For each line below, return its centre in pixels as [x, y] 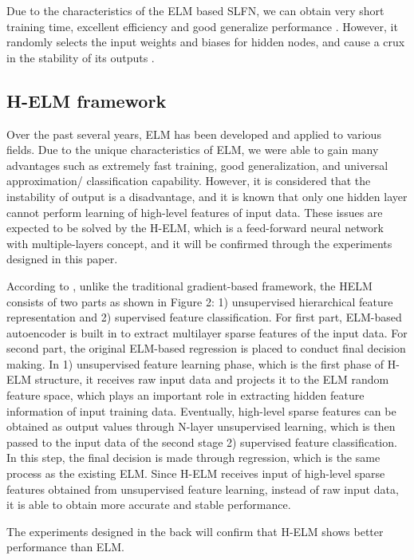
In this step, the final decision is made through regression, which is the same [193, 457]
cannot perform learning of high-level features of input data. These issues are [195, 212]
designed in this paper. [62, 259]
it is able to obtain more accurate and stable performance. [149, 505]
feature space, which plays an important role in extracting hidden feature [185, 395]
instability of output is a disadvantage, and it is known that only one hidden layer [207, 196]
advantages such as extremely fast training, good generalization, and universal [197, 165]
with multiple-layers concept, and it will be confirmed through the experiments [199, 243]
